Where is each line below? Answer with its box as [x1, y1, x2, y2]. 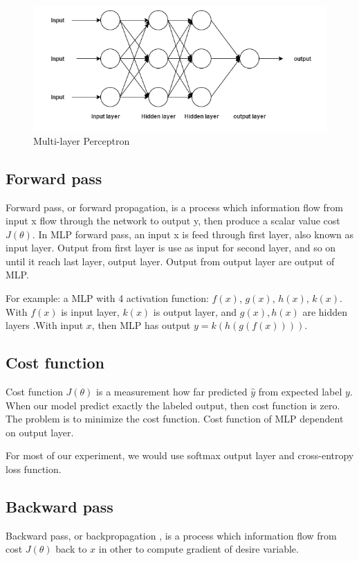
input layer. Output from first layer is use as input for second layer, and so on [6, 240, 336, 255]
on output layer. [6, 425, 74, 439]
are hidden [302, 304, 348, 319]
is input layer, [61, 304, 120, 319]
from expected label [258, 384, 342, 399]
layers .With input [6, 318, 84, 332]
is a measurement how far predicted [96, 384, 248, 399]
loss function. [6, 462, 62, 477]
